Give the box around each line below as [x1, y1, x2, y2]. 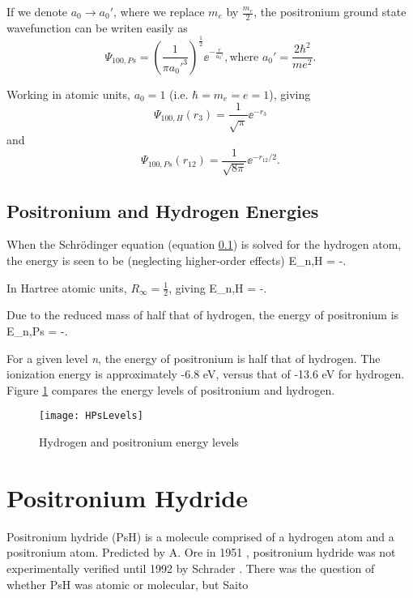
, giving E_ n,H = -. [168, 279, 267, 296]
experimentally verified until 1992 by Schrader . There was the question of [6, 560, 375, 576]
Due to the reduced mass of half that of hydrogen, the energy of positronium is [6, 306, 399, 323]
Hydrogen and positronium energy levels [39, 434, 239, 451]
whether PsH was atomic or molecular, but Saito [6, 575, 249, 592]
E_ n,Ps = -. [6, 322, 68, 340]
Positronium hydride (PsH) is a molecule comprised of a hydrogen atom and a [6, 528, 394, 545]
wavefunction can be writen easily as [6, 19, 188, 36]
